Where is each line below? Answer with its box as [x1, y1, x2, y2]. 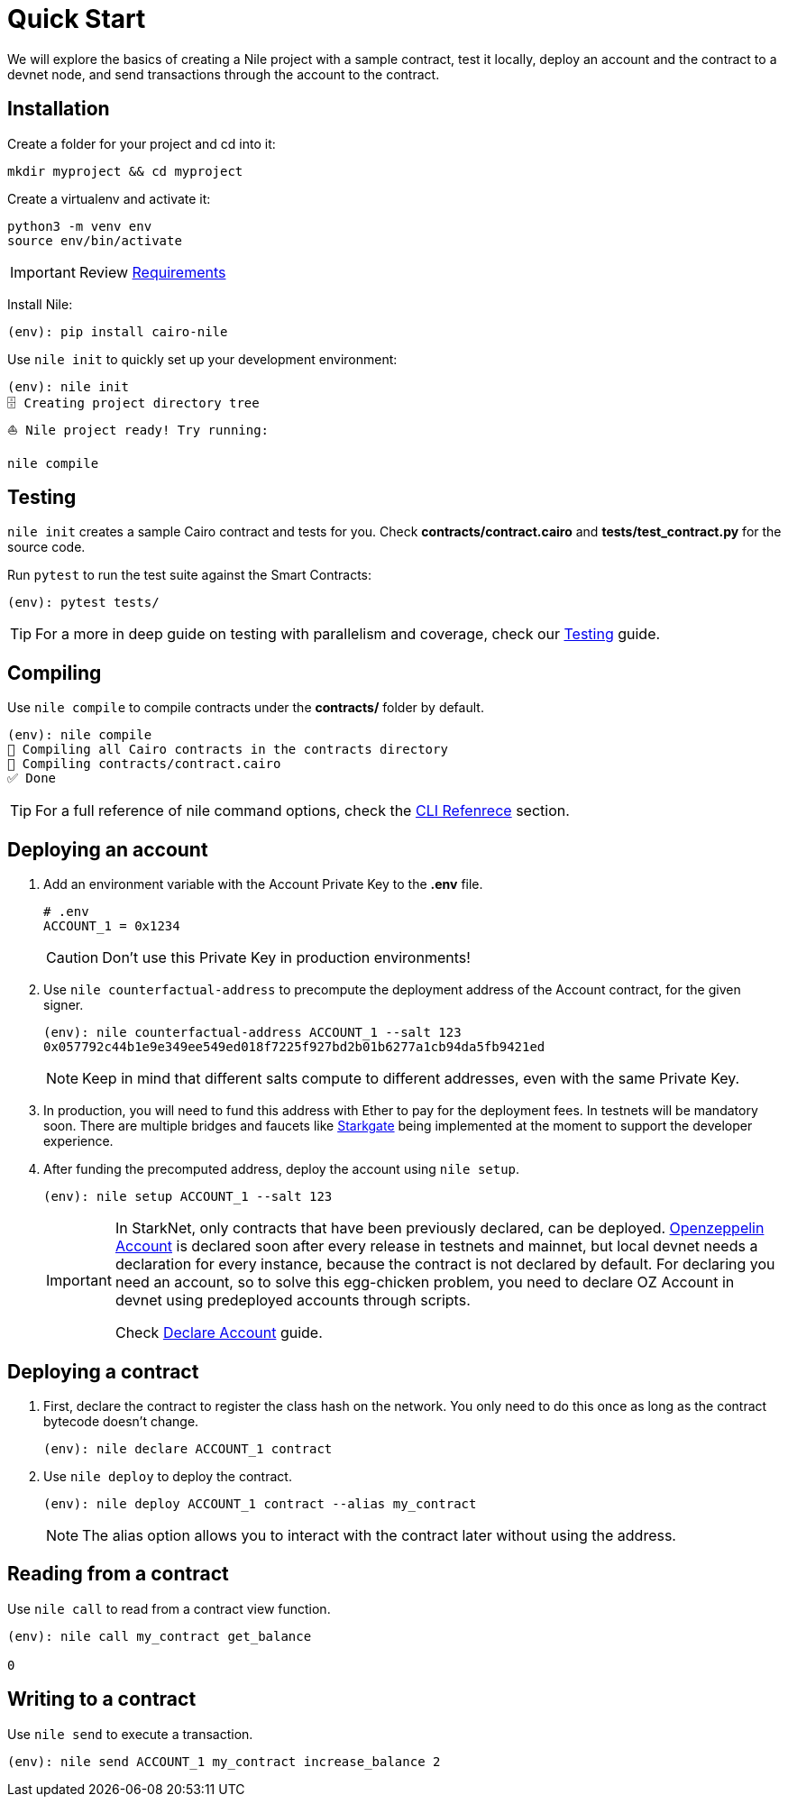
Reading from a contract [7, 1562, 229, 1586]
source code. [7, 539, 86, 555]
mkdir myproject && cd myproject [7, 163, 243, 179]
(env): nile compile [7, 728, 152, 743]
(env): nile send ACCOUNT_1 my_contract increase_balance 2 [7, 1754, 441, 1769]
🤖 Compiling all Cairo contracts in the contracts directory [7, 742, 448, 757]
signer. [43, 997, 84, 1013]
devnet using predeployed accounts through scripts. [115, 1291, 471, 1310]
